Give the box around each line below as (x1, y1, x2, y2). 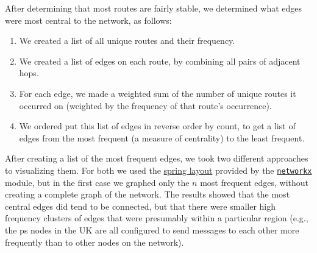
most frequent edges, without (200, 176, 309, 188)
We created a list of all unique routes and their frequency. (19, 34, 235, 47)
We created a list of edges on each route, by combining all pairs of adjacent (19, 54, 301, 67)
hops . (19, 66, 39, 79)
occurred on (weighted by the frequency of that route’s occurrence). (19, 99, 272, 112)
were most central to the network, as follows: (5, 13, 172, 26)
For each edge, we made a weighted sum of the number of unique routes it (19, 87, 296, 99)
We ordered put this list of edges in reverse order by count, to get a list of (19, 119, 296, 132)
